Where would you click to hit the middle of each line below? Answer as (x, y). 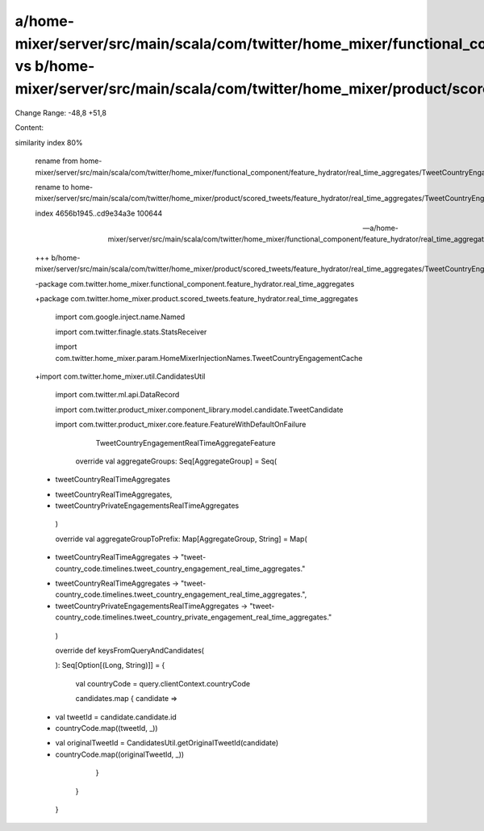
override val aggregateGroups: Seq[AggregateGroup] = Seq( (176, 461)
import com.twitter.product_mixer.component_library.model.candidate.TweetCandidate (199, 409)
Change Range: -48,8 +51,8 (60, 112)
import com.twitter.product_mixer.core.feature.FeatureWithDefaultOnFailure (181, 425)
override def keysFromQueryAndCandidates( (130, 651)
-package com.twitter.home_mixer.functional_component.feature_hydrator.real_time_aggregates (195, 283)
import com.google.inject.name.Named (120, 317)
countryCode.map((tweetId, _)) (106, 728)
